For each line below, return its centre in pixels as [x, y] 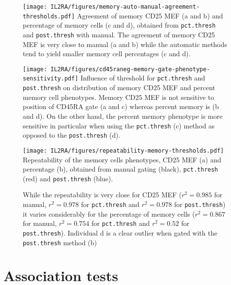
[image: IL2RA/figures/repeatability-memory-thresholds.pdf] [123, 150]
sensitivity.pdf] [51, 79]
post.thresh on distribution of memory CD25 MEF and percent [119, 87]
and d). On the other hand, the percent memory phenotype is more [123, 116]
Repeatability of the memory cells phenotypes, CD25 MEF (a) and [122, 159]
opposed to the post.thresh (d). [72, 135]
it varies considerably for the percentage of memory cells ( [109, 214]
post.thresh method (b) [60, 242]
